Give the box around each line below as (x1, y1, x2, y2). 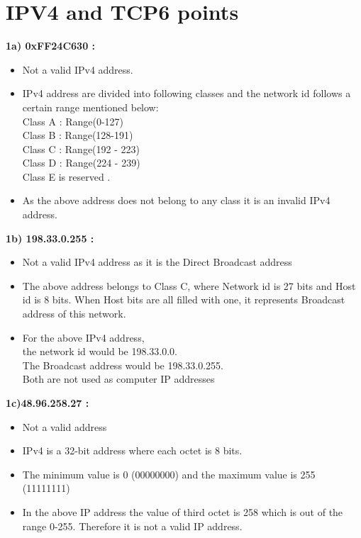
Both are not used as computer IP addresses (22, 371, 215, 386)
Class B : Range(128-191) (22, 128, 133, 142)
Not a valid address (22, 419, 107, 434)
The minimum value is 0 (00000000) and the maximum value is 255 (22, 466, 316, 481)
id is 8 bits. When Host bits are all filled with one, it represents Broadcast (22, 292, 345, 307)
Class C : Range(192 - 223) (22, 141, 140, 156)
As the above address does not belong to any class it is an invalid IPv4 (22, 193, 331, 208)
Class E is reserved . (22, 169, 111, 184)
